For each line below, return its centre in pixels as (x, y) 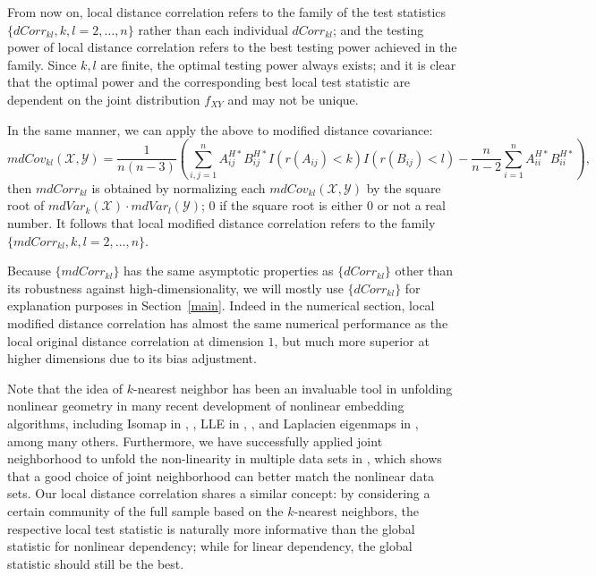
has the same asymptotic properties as (229, 271)
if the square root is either (291, 205)
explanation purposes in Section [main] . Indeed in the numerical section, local (221, 305)
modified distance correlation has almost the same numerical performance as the (228, 323)
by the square (404, 187)
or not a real (411, 205)
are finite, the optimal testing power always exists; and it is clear (278, 64)
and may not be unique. (293, 99)
